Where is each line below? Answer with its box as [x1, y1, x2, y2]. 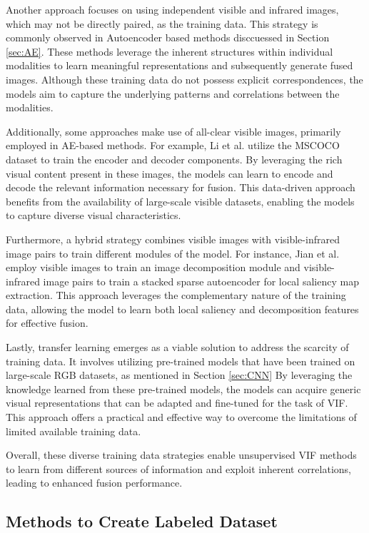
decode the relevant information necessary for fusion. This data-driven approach [6, 180, 355, 195]
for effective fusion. [6, 315, 89, 330]
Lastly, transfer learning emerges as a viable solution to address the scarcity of [6, 340, 349, 355]
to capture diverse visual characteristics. [6, 208, 181, 223]
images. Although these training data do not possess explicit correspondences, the [6, 71, 363, 86]
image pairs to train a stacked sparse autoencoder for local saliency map [43, 273, 359, 288]
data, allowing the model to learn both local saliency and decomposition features [6, 301, 359, 316]
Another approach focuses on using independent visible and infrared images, [6, 2, 339, 16]
